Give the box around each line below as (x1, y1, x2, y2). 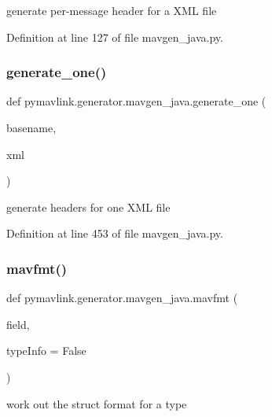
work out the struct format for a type (6, 395, 187, 411)
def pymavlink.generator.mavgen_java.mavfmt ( (6, 290, 238, 306)
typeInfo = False (6, 342, 86, 359)
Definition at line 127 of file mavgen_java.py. (6, 28, 223, 45)
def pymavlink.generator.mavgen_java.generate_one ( (6, 93, 266, 109)
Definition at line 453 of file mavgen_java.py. (6, 225, 223, 242)
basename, (6, 120, 57, 135)
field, (6, 316, 30, 332)
